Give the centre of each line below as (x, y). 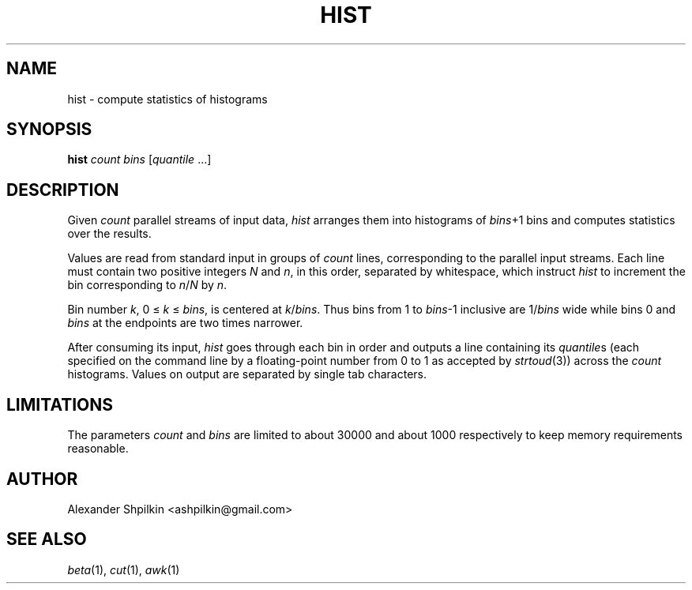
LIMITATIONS (60, 404)
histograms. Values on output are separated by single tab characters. (247, 374)
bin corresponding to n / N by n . (147, 285)
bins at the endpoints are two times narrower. (185, 323)
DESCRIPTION (63, 190)
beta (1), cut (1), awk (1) (124, 569)
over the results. (109, 234)
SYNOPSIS (49, 130)
